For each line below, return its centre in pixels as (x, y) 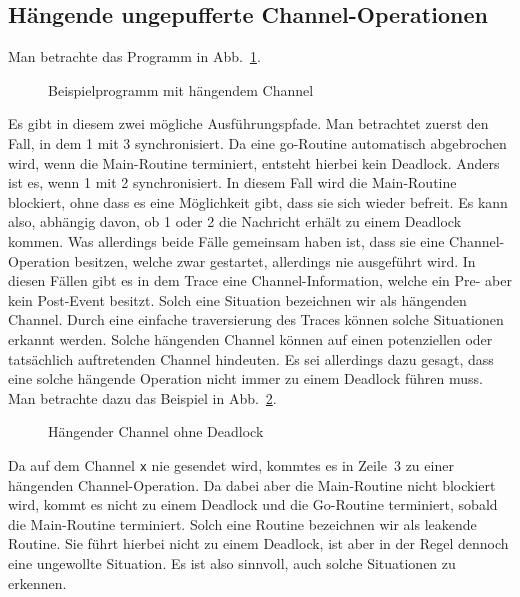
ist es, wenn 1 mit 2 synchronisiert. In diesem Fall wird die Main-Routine (232, 182)
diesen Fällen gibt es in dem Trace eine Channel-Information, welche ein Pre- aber (260, 280)
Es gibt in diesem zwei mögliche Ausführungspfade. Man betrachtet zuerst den (248, 123)
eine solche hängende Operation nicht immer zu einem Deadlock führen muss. (245, 378)
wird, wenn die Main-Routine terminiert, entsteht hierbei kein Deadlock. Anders (254, 162)
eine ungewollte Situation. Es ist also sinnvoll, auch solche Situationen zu (232, 562)
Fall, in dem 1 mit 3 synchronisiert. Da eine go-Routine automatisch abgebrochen (257, 142)
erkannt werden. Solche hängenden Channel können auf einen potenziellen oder (250, 338)
